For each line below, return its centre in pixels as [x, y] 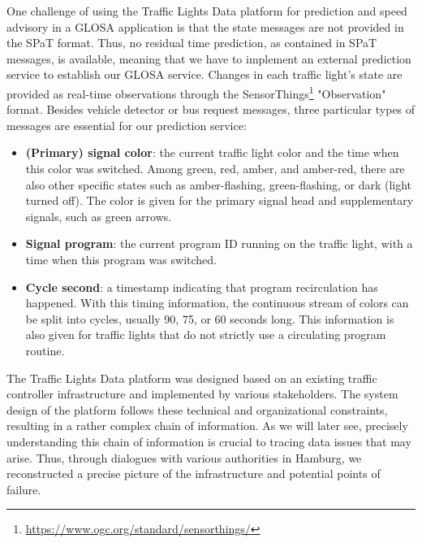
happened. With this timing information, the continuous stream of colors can [217, 303]
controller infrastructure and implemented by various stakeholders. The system [202, 394]
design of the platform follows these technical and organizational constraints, [197, 409]
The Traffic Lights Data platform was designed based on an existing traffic [192, 378]
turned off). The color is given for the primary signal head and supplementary [220, 200]
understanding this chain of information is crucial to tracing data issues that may [209, 441]
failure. [24, 489]
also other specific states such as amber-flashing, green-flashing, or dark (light [219, 184]
